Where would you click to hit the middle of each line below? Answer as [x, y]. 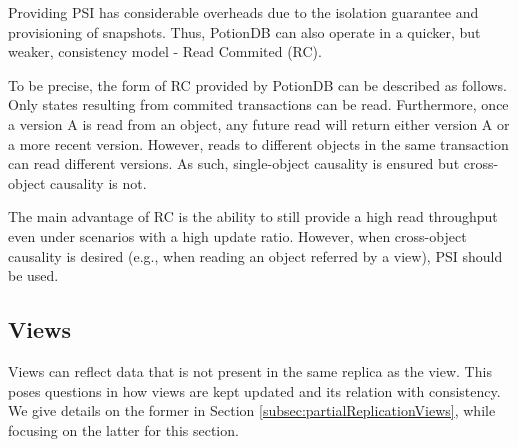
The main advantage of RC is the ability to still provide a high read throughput [253, 216]
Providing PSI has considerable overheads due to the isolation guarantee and [243, 12]
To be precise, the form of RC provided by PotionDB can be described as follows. [257, 84]
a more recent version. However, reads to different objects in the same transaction [258, 143]
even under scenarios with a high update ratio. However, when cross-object [237, 235]
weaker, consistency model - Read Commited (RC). [165, 51]
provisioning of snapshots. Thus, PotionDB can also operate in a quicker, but [244, 31]
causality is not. [98, 182]
